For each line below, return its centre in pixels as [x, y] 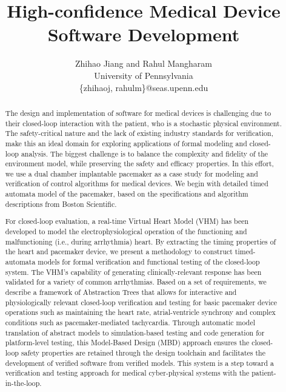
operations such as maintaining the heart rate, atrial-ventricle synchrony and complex [140, 312]
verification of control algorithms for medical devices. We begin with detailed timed [137, 184]
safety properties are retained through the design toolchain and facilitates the [143, 352]
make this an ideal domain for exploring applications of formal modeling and [126, 143]
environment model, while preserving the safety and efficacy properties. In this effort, [139, 164]
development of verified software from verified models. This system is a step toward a [139, 363]
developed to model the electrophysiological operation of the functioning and [126, 231]
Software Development [144, 34]
